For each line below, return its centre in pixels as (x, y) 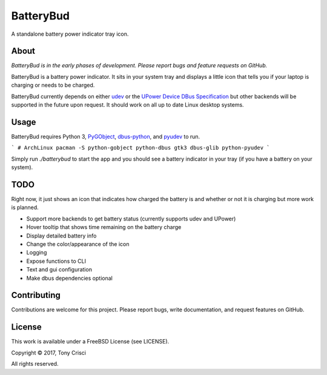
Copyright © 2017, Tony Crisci (48, 353)
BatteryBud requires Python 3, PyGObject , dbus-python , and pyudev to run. (106, 136)
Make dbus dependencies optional (70, 278)
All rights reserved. (35, 364)
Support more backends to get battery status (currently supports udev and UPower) (131, 219)
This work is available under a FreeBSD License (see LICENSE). (90, 342)
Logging (37, 253)
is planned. (25, 207)
